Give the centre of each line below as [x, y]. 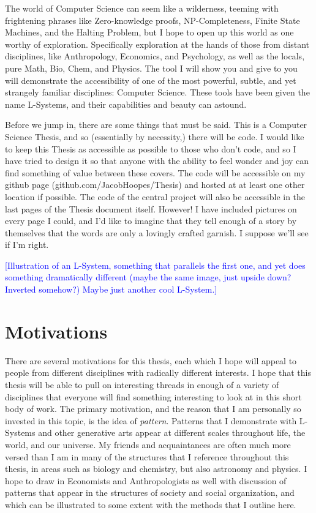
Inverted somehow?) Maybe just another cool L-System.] [111, 289]
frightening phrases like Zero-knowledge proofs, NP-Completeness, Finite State [152, 20]
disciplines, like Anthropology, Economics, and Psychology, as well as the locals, [155, 56]
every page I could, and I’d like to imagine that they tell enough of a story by [151, 221]
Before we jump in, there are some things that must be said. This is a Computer [156, 125]
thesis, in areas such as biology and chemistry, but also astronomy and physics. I [156, 469]
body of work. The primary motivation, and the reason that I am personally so [153, 409]
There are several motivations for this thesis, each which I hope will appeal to [151, 360]
